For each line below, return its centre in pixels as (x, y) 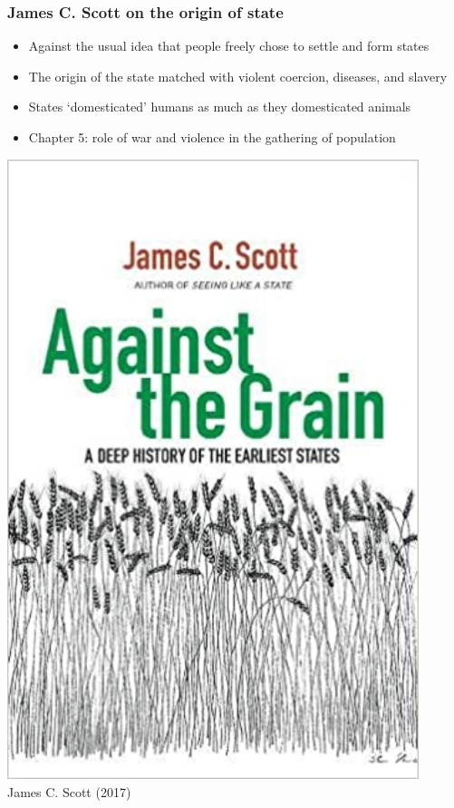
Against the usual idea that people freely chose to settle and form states (229, 46)
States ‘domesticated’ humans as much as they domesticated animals (220, 107)
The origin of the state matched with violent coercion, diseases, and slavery (238, 76)
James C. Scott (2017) (69, 792)
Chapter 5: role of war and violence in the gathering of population (212, 137)
